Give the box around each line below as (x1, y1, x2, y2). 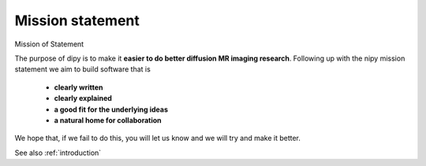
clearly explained (54, 94, 112, 103)
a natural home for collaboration (54, 115, 162, 125)
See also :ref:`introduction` (14, 148, 102, 157)
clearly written (54, 83, 103, 92)
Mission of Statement (14, 39, 84, 49)
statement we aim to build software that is (14, 65, 151, 74)
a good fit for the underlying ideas (54, 105, 169, 114)
